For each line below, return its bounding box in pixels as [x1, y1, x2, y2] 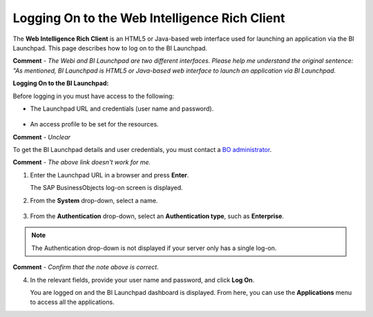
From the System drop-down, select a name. [30, 196, 158, 204]
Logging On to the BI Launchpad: [12, 79, 109, 88]
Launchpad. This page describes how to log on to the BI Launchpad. [12, 44, 207, 52]
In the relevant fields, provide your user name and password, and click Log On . [30, 276, 255, 284]
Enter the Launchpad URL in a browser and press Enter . [30, 171, 189, 179]
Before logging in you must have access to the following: [12, 92, 174, 100]
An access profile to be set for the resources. [30, 120, 159, 128]
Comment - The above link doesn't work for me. [12, 158, 151, 166]
